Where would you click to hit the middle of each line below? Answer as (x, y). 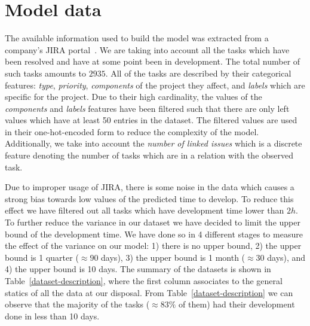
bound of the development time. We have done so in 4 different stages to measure (154, 234)
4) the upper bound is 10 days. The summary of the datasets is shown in (138, 269)
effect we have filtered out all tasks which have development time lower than (145, 210)
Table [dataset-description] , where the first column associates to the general (144, 281)
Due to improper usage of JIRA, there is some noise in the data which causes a (150, 187)
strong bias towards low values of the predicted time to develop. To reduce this (149, 198)
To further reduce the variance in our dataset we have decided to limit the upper (153, 222)
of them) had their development (237, 304)
